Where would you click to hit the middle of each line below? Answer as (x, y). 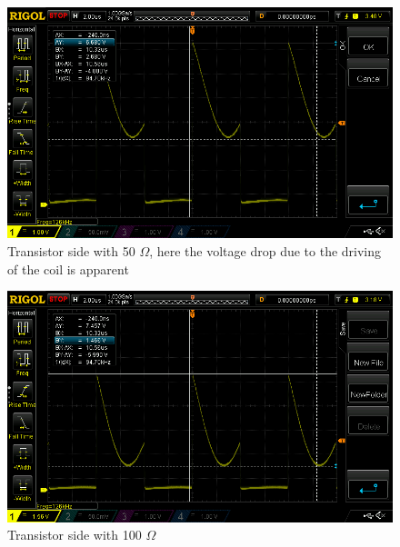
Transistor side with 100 (75, 535)
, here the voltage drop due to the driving (265, 250)
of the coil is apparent (68, 269)
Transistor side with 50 (71, 250)
